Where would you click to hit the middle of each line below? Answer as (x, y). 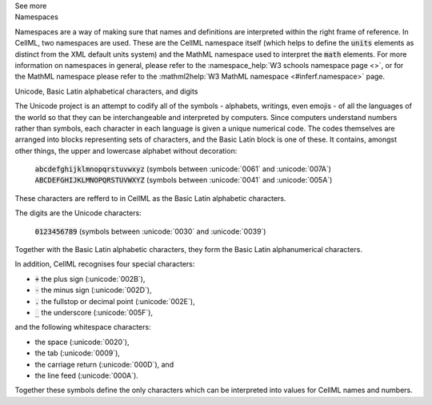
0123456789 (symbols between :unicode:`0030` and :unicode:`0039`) (150, 231)
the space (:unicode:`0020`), (82, 342)
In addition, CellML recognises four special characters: (105, 264)
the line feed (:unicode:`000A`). (87, 375)
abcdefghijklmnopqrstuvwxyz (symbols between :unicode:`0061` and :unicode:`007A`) (183, 169)
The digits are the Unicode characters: (78, 213)
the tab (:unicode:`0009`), (77, 353)
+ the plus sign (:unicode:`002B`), (90, 279)
